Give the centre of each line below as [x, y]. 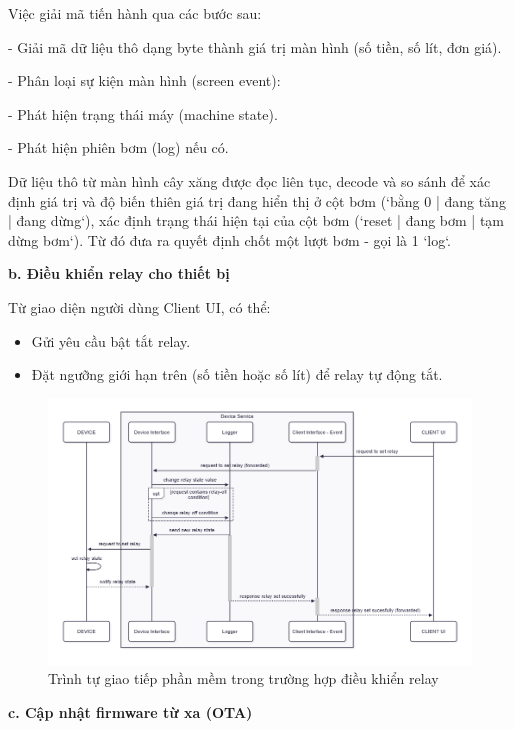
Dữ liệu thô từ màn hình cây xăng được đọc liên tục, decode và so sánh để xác [249, 180]
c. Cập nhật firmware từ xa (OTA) [130, 711]
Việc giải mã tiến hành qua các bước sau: [135, 13]
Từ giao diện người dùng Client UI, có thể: [139, 306]
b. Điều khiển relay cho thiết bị [119, 273]
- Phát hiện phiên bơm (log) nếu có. [118, 147]
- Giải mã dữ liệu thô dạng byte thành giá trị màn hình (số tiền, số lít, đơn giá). [255, 46]
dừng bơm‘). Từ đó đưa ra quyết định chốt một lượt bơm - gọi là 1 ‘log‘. [230, 239]
